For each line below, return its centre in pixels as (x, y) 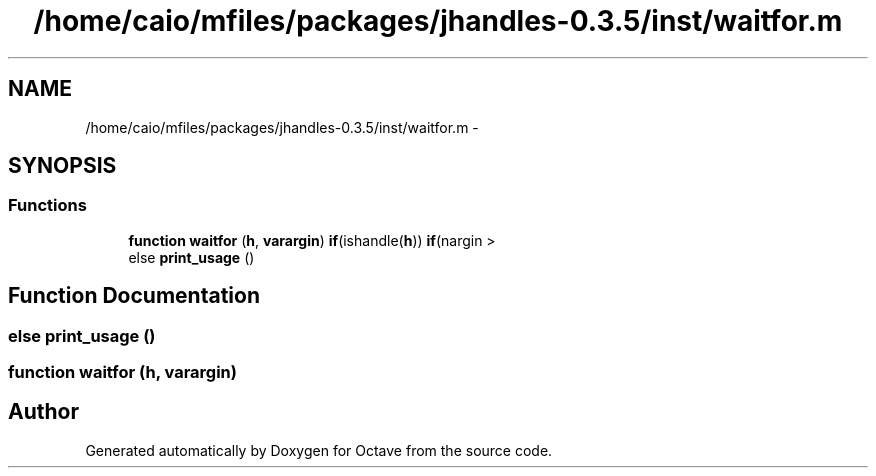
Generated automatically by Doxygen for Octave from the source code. (319, 450)
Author (43, 412)
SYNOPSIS (62, 166)
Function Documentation (134, 296)
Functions (47, 205)
